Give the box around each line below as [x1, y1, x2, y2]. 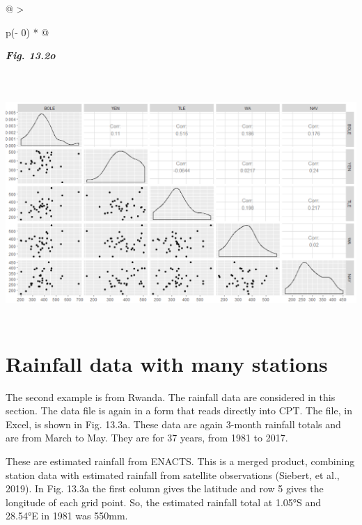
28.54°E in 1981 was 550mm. [6, 508, 128, 523]
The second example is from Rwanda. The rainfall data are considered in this [6, 389, 336, 404]
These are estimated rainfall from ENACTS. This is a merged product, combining [6, 454, 355, 469]
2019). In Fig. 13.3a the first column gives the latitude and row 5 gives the [6, 481, 324, 496]
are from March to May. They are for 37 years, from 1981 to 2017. [6, 430, 288, 445]
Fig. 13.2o [6, 48, 56, 63]
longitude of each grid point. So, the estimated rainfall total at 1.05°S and [6, 494, 322, 509]
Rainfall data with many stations [6, 349, 328, 377]
